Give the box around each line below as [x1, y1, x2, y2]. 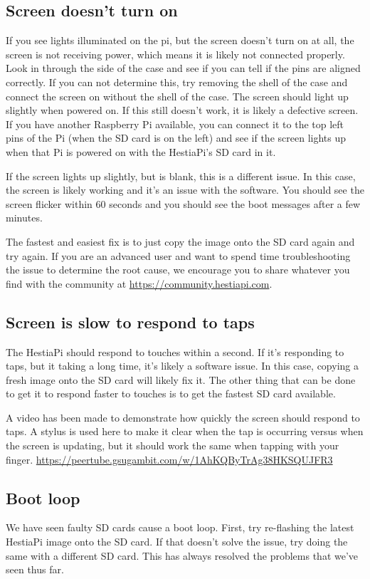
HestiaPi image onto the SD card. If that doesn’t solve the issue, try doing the [6, 534, 348, 549]
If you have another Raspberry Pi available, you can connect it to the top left [6, 116, 344, 131]
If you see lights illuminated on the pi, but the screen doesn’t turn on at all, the [6, 33, 354, 48]
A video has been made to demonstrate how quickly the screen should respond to [6, 410, 360, 424]
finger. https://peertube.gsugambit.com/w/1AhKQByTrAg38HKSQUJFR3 [6, 452, 333, 466]
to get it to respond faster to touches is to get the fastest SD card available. [6, 386, 336, 401]
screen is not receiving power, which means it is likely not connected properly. [6, 46, 345, 61]
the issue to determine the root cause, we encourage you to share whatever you [6, 262, 350, 277]
